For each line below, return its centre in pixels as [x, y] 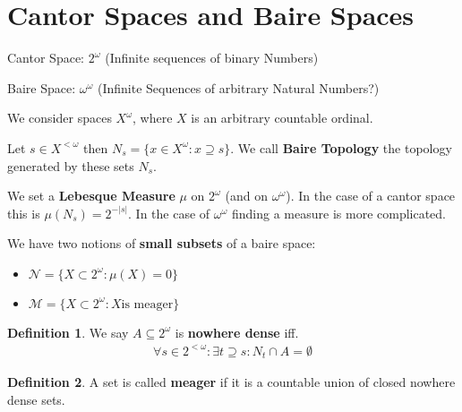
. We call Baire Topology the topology [341, 147]
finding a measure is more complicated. [339, 213]
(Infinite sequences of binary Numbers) [212, 58]
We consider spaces [60, 118]
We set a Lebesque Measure [91, 196]
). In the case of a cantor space [371, 196]
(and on [247, 196]
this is [24, 213]
